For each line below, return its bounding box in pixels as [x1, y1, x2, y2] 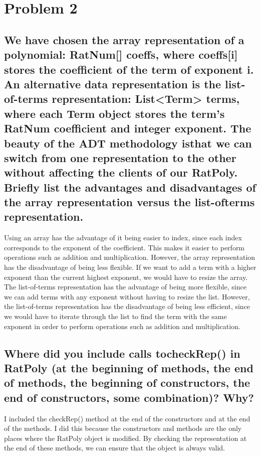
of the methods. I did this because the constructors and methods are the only [4, 423, 242, 433]
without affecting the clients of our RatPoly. [4, 165, 238, 180]
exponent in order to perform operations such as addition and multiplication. [4, 321, 240, 331]
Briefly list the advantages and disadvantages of [4, 179, 256, 195]
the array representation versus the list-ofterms [4, 194, 255, 210]
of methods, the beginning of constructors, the [4, 375, 250, 390]
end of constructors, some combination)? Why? [4, 389, 254, 405]
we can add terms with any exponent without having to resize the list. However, [4, 291, 250, 301]
